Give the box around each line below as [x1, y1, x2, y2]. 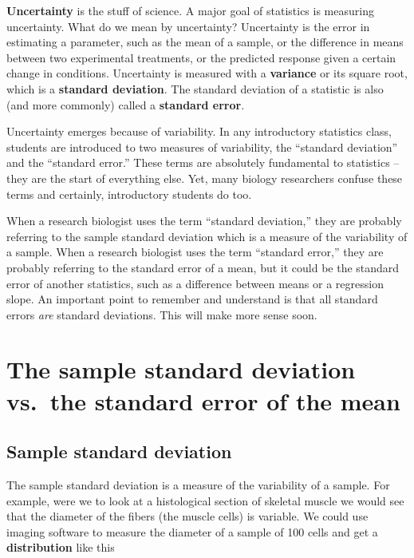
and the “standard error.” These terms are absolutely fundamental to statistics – [6, 154, 400, 171]
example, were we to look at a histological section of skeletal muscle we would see [6, 492, 404, 509]
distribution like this [6, 539, 115, 556]
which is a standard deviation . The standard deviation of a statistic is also [6, 80, 384, 97]
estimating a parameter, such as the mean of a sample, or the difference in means [6, 34, 404, 50]
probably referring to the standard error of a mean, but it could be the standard [6, 259, 400, 275]
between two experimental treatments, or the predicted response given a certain [6, 49, 396, 65]
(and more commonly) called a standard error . [6, 96, 245, 113]
